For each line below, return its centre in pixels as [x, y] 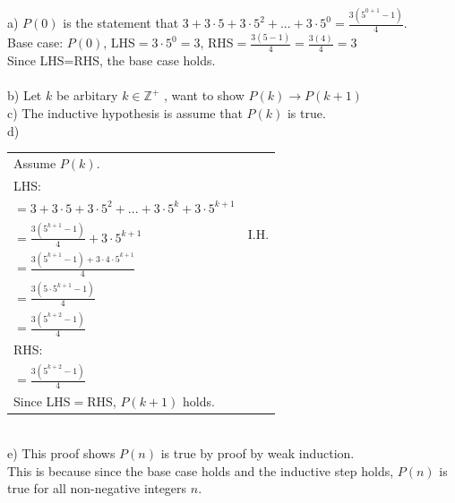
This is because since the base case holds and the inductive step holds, [201, 470]
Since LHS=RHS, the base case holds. [112, 60]
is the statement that [121, 23]
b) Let [25, 95]
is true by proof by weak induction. [258, 453]
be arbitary [87, 95]
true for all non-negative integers [97, 488]
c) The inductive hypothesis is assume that [125, 113]
